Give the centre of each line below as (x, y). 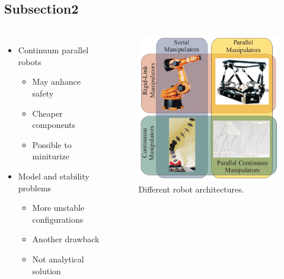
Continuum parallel (53, 50)
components (54, 125)
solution (47, 270)
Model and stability (54, 176)
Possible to (52, 144)
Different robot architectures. (191, 189)
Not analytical (58, 259)
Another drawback (66, 239)
